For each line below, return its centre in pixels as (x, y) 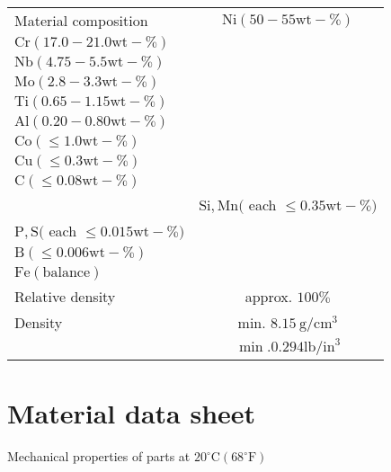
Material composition (81, 20)
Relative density (65, 296)
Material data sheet (132, 413)
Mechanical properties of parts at (99, 456)
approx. (269, 296)
